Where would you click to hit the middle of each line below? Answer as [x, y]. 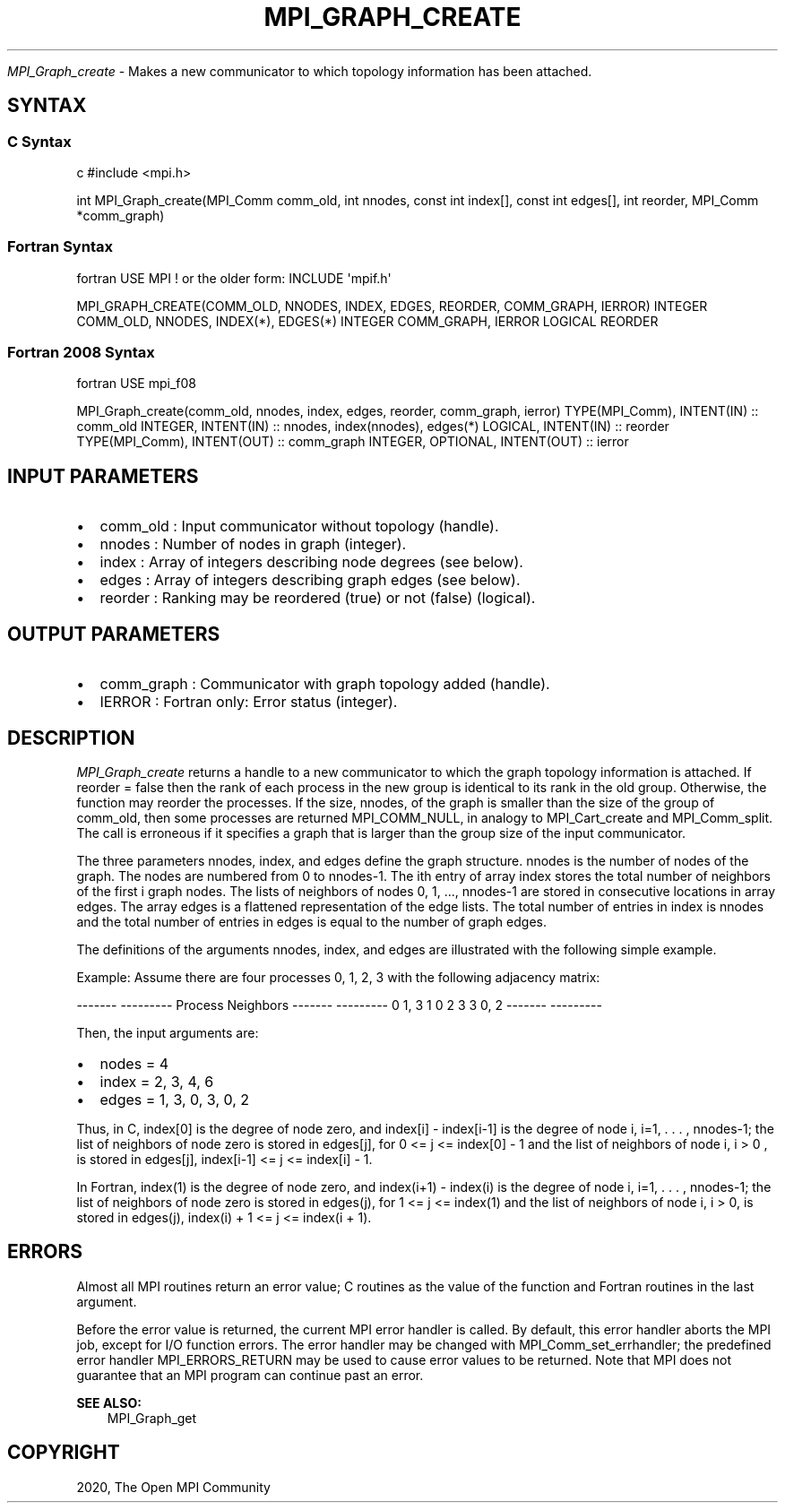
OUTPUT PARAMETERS [114, 634]
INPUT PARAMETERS [103, 476]
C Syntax [39, 141]
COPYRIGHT [64, 1453]
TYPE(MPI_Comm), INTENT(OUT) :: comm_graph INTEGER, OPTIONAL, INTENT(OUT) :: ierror [353, 442]
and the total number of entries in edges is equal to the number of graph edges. [311, 922]
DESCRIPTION [71, 738]
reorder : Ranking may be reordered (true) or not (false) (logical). [318, 598]
